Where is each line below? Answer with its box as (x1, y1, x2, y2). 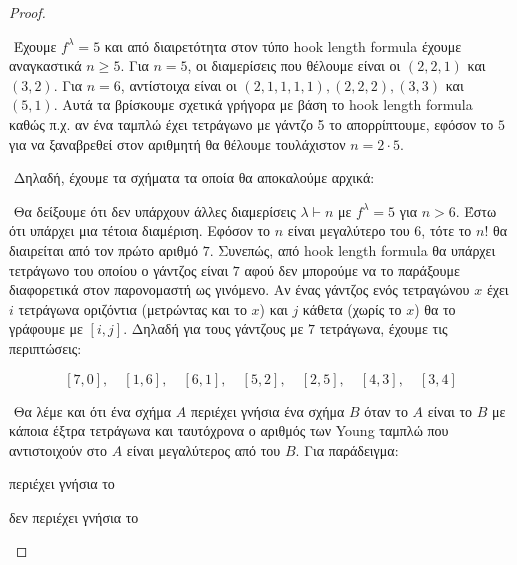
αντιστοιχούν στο (9, 439, 107, 460)
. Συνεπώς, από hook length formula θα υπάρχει (209, 239, 496, 260)
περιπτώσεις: (9, 337, 82, 358)
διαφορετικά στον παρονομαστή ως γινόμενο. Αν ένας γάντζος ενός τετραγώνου (9, 279, 470, 300)
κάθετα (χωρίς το (302, 298, 402, 319)
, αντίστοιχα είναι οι (120, 74, 237, 95)
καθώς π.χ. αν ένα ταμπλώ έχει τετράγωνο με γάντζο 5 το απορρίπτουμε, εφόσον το (9, 113, 494, 134)
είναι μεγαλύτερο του (287, 220, 410, 241)
